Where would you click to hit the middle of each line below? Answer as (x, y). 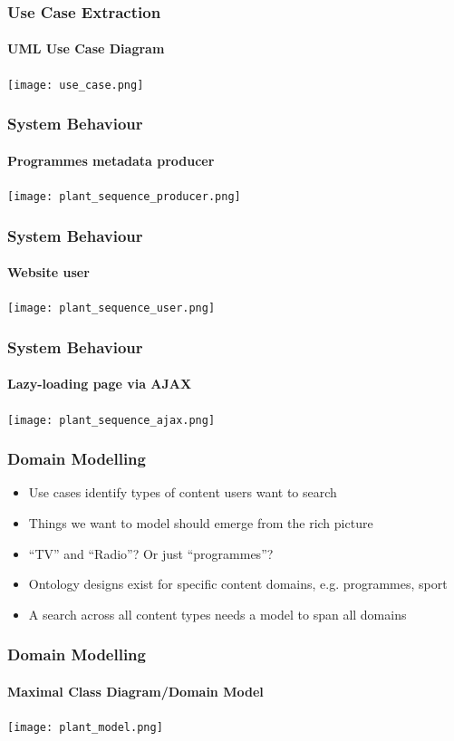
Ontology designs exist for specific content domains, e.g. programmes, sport (238, 584)
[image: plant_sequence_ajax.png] (111, 420)
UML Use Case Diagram (86, 48)
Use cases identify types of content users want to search (183, 492)
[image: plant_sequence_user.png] (111, 308)
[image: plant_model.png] (85, 728)
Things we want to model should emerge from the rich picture (201, 523)
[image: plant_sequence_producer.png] (124, 196)
